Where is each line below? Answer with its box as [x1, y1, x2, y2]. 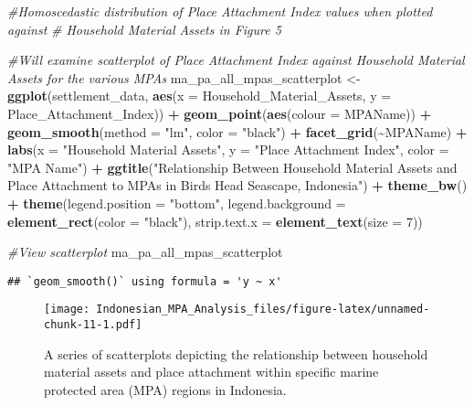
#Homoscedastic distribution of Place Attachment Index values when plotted [7, 2, 433, 20]
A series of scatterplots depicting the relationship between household [44, 344, 428, 363]
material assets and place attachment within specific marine [44, 362, 379, 381]
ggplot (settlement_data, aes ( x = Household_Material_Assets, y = [7, 86, 392, 105]
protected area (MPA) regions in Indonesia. [44, 379, 287, 399]
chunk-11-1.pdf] [44, 318, 142, 332]
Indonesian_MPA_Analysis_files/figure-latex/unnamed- [96, 303, 430, 316]
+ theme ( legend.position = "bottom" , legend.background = [7, 193, 346, 212]
